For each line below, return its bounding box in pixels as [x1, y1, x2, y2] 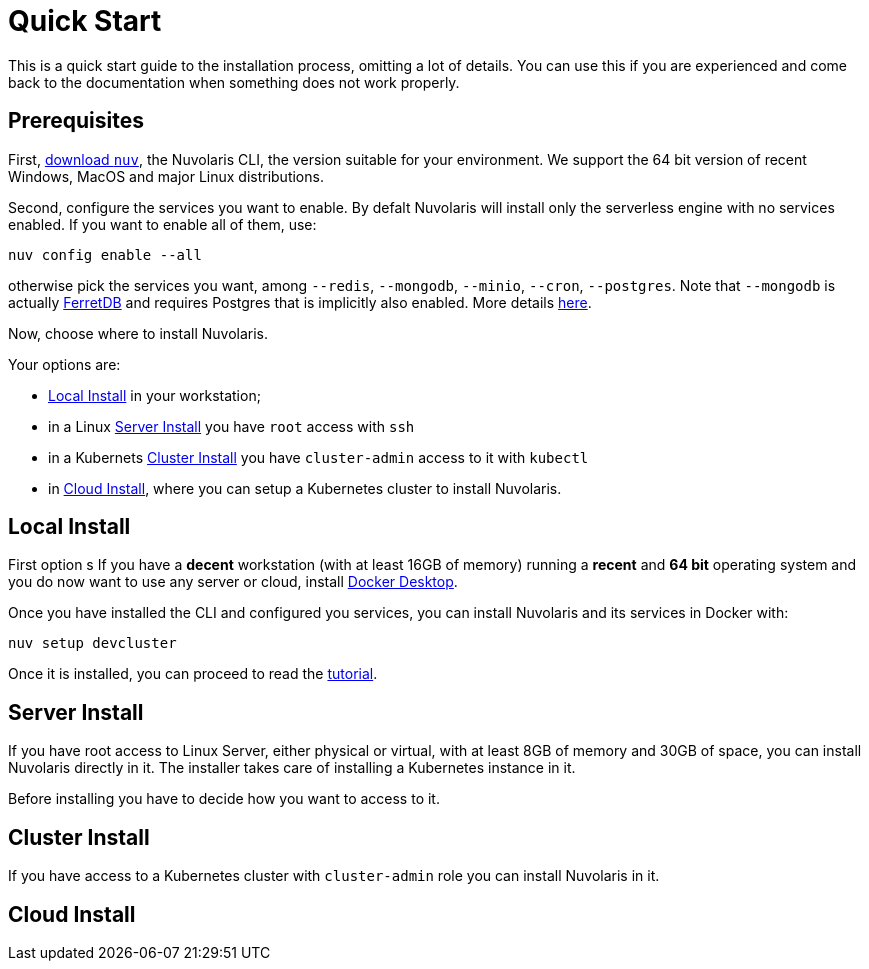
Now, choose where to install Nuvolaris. [8, 324, 269, 342]
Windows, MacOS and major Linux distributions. [8, 167, 324, 185]
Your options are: [8, 355, 121, 373]
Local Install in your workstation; [48, 386, 261, 404]
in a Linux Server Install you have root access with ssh [48, 417, 415, 435]
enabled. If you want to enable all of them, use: [8, 215, 317, 233]
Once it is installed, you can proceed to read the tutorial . [8, 665, 378, 683]
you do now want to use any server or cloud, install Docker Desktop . [8, 573, 458, 591]
